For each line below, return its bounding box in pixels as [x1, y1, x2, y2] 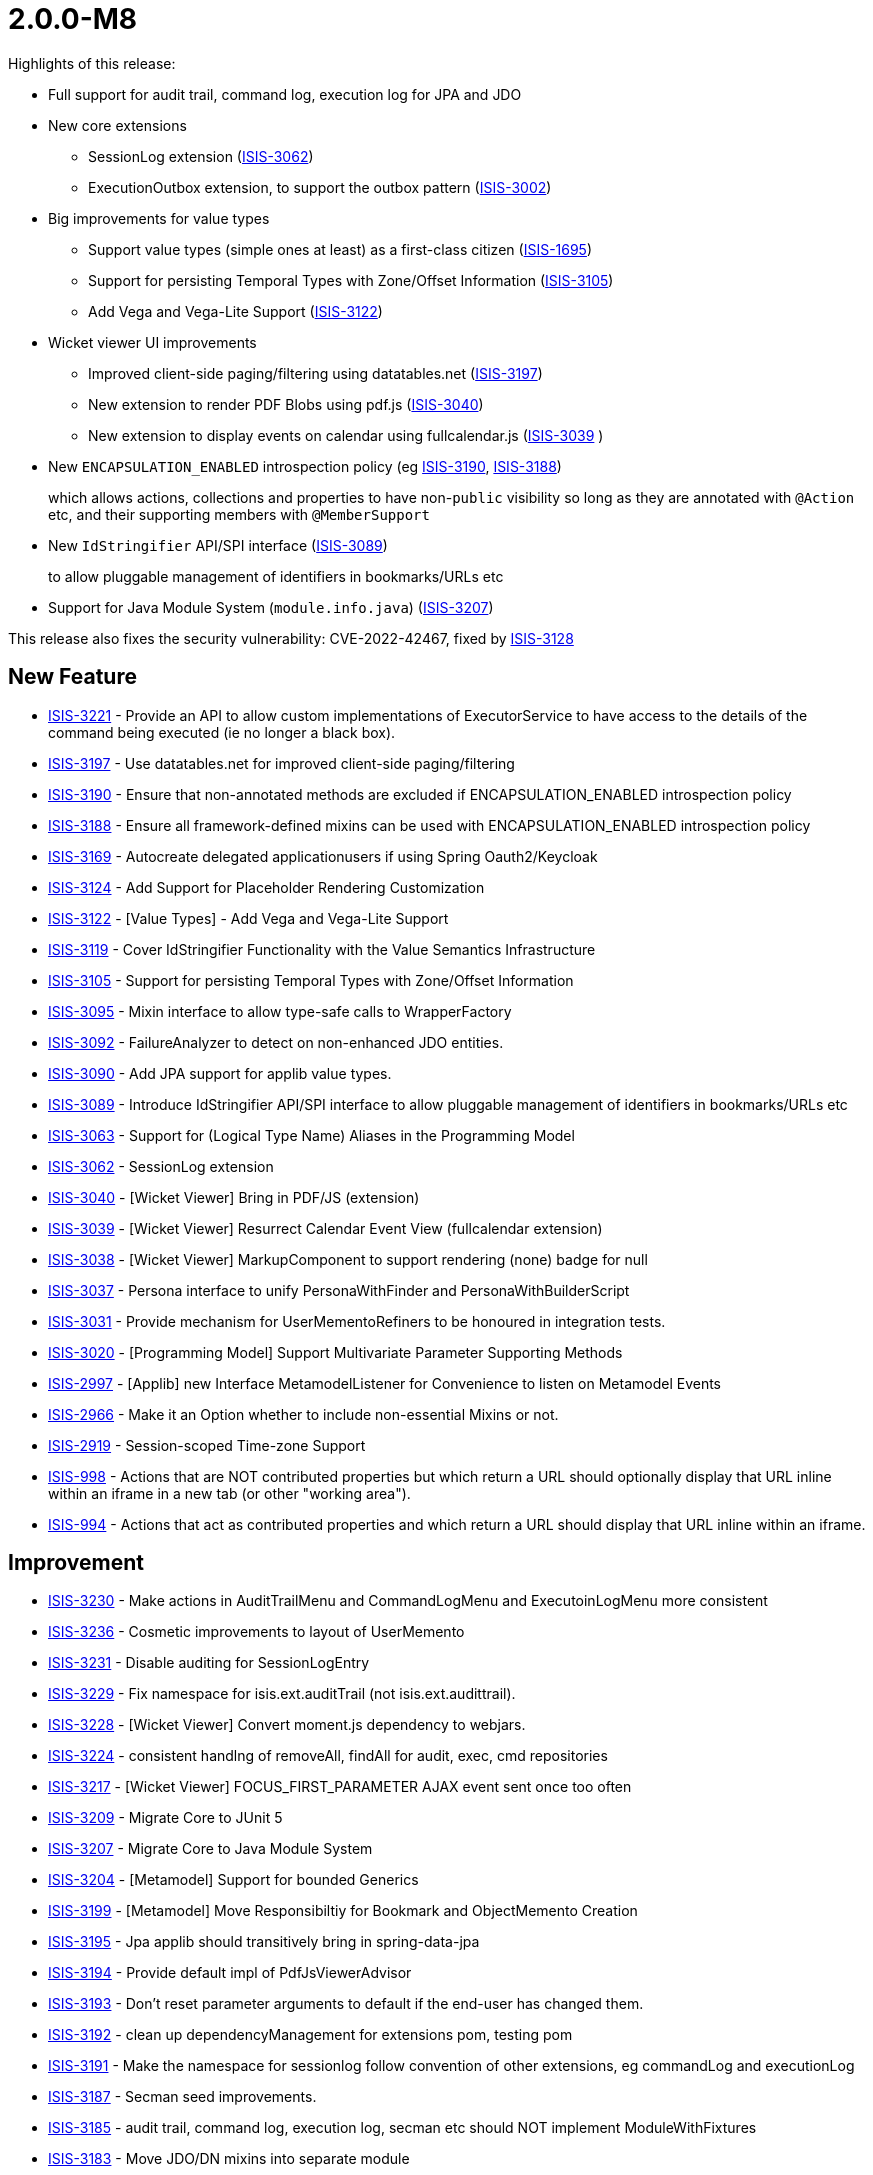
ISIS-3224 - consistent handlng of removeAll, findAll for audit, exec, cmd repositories [48, 1747, 608, 1765]
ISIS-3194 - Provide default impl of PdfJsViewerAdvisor [48, 1964, 412, 1982]
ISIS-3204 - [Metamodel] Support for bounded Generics [48, 1871, 419, 1889]
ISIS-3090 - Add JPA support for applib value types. [48, 1064, 392, 1082]
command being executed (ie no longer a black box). [48, 723, 396, 741]
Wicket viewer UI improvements [48, 333, 257, 351]
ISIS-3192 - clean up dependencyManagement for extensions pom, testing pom [48, 2026, 573, 2044]
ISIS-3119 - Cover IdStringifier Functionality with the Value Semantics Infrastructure [48, 940, 596, 958]
